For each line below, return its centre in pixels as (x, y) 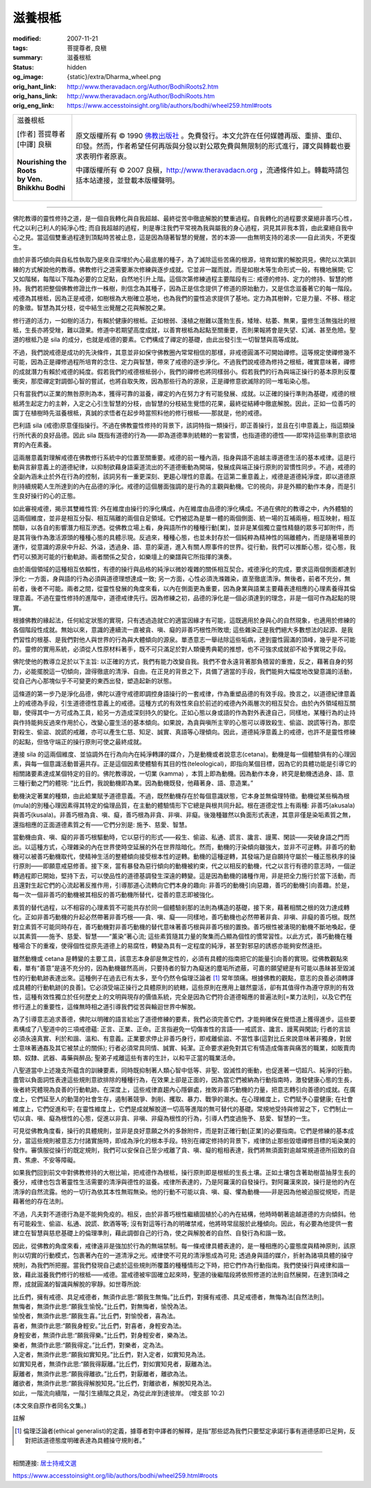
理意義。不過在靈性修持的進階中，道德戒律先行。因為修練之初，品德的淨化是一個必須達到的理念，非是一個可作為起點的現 (184, 598)
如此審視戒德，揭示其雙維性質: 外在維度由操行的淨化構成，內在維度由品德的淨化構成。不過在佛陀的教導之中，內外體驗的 (183, 508)
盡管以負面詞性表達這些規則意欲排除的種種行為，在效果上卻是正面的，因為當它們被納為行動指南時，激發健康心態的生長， (184, 1080)
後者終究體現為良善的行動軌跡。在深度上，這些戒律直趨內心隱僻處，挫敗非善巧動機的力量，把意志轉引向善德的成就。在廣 (184, 1090)
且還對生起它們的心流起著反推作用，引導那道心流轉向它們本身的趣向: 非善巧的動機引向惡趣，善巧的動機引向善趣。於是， (183, 886)
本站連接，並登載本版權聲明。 (131, 180)
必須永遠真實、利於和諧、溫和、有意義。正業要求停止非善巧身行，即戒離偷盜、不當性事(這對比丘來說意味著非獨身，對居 (182, 1038)
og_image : (28, 77)
